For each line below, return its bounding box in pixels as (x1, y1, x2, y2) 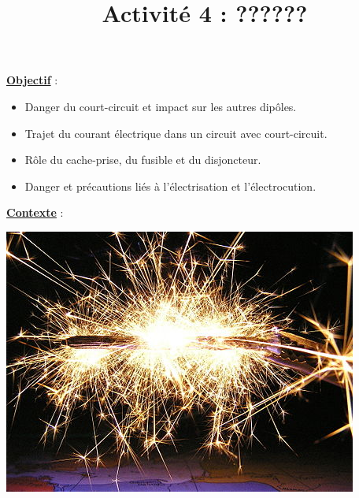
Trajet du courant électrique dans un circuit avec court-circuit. (24, 124, 328, 141)
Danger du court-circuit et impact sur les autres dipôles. (24, 98, 297, 114)
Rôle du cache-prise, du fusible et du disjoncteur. (24, 151, 261, 168)
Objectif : (6, 72, 58, 88)
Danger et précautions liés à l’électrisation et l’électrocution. (24, 177, 316, 194)
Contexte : (6, 204, 64, 221)
